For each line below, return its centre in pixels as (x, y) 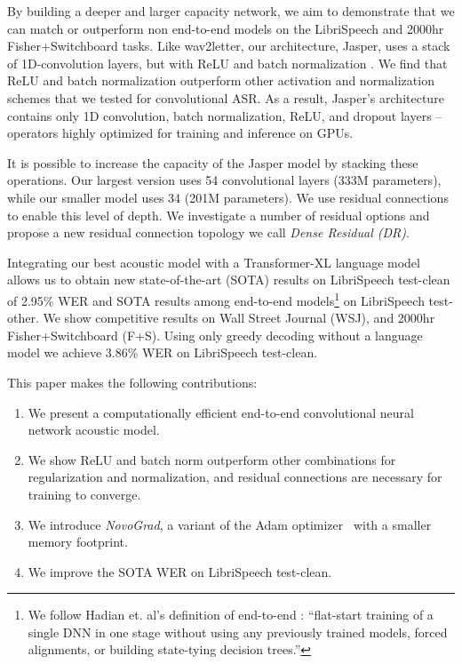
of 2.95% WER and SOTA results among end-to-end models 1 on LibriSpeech (216, 299)
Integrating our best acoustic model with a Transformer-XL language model (214, 262)
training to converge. (84, 494)
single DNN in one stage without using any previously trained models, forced (238, 632)
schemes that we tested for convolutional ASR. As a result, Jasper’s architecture (226, 97)
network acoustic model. (94, 430)
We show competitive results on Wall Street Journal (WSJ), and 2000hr (239, 318)
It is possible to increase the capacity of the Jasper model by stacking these (213, 162)
